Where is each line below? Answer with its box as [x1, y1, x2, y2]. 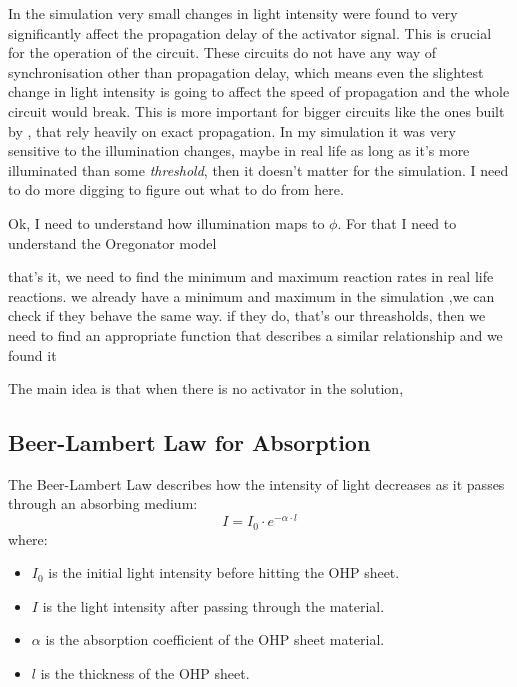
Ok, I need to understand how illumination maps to [8, 212, 325, 233]
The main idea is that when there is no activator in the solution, [8, 378, 404, 399]
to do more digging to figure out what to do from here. [8, 179, 344, 200]
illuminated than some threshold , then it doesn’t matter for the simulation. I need [8, 159, 509, 180]
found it [8, 344, 57, 365]
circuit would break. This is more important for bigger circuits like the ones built [8, 100, 505, 121]
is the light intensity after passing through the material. [42, 595, 385, 616]
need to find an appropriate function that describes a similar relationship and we [8, 324, 503, 345]
